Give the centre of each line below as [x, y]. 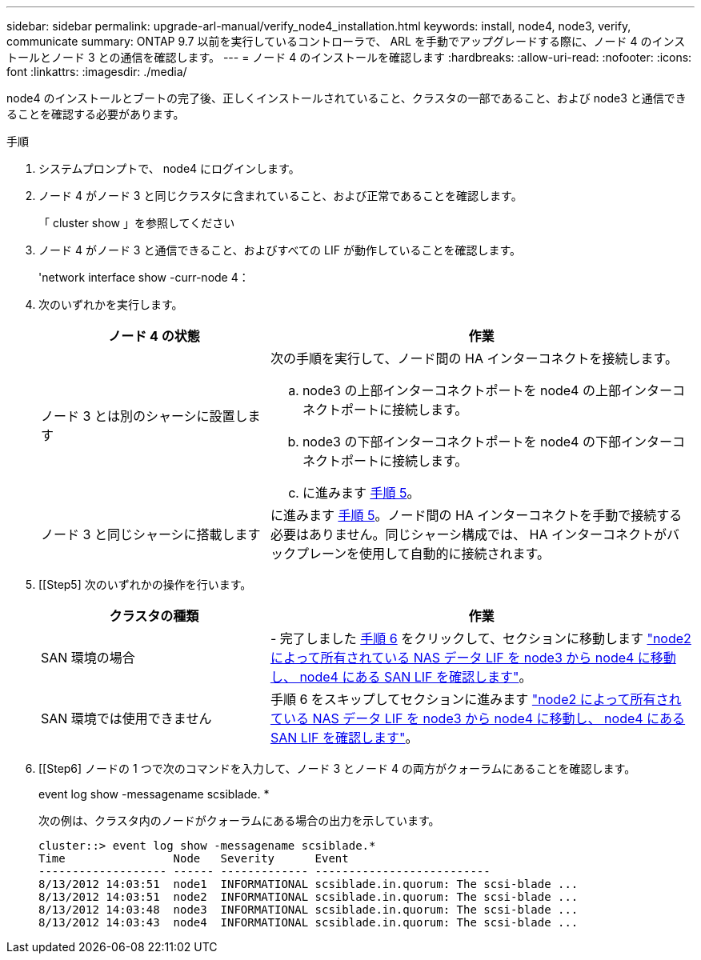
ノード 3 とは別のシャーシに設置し [144, 416]
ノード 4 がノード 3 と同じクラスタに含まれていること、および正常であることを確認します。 [280, 196]
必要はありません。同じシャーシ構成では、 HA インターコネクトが [469, 534]
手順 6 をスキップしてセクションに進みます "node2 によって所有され [476, 699]
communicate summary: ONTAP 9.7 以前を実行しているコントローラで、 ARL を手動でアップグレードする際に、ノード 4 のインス [346, 41]
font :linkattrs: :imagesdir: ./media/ [97, 72]
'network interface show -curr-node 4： [144, 277]
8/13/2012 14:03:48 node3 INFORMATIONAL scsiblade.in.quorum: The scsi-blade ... [308, 910]
